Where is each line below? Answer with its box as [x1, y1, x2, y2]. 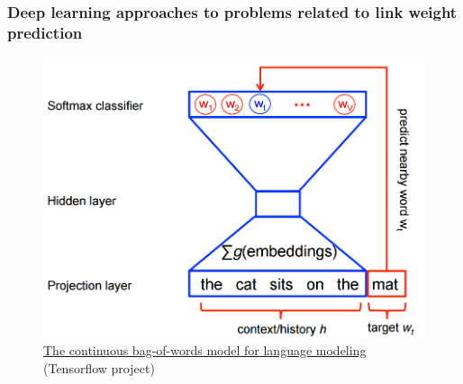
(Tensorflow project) [43, 358, 155, 377]
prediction [7, 21, 83, 43]
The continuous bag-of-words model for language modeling [43, 341, 367, 360]
